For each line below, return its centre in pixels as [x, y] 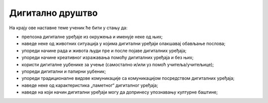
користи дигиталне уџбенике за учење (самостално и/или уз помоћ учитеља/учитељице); [118, 64]
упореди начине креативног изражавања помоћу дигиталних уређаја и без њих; [107, 57]
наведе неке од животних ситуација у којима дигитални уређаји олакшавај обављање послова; [124, 44]
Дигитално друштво [53, 13]
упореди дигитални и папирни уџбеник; [64, 71]
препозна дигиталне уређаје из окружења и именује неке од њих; [92, 37]
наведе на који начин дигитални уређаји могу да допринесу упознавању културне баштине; [120, 92]
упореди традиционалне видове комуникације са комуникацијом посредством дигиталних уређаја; [128, 78]
